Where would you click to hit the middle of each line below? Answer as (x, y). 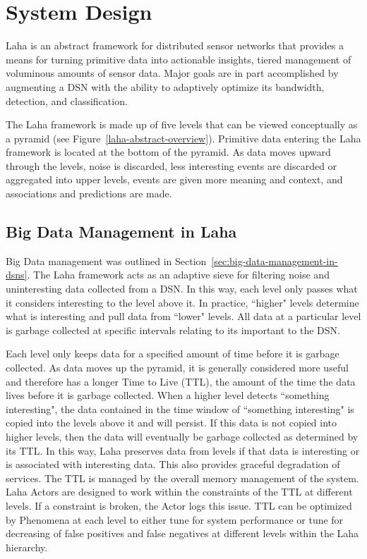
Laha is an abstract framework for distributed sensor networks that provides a (175, 45)
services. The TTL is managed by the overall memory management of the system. (182, 478)
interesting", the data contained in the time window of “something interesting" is (180, 408)
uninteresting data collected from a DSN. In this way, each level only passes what (182, 289)
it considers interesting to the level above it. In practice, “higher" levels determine (182, 302)
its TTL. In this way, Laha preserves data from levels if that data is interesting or (183, 450)
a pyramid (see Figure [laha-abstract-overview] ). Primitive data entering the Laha (183, 138)
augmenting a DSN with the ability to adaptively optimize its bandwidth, (165, 86)
